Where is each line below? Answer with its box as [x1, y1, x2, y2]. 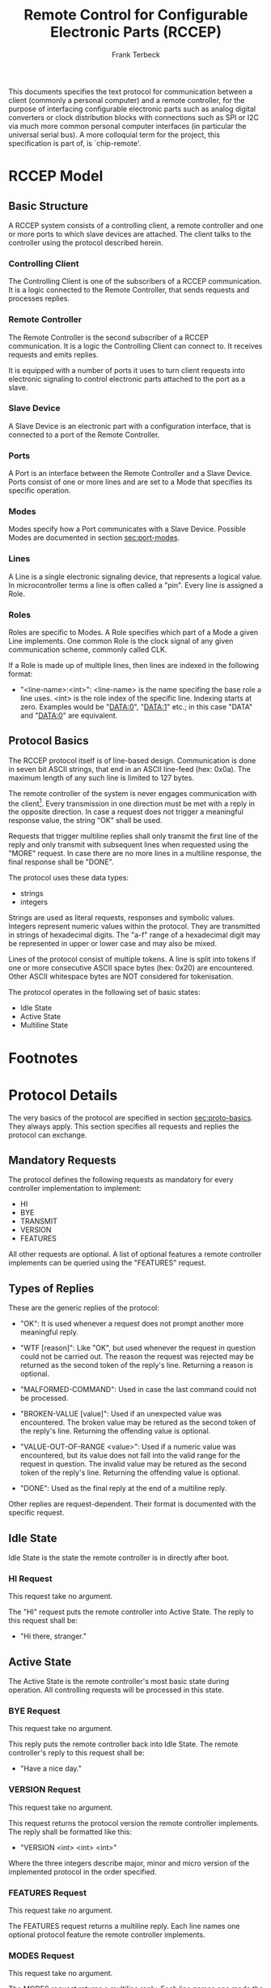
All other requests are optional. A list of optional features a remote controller [8, 1249, 262, 1259]
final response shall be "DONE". [8, 857, 114, 867]
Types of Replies [8, 1281, 95, 1295]
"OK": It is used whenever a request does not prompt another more [19, 1319, 244, 1329]
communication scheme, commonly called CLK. [8, 645, 167, 654]
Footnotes [8, 1048, 78, 1067]
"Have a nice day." [19, 1763, 83, 1773]
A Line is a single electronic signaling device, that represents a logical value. [8, 572, 263, 581]
